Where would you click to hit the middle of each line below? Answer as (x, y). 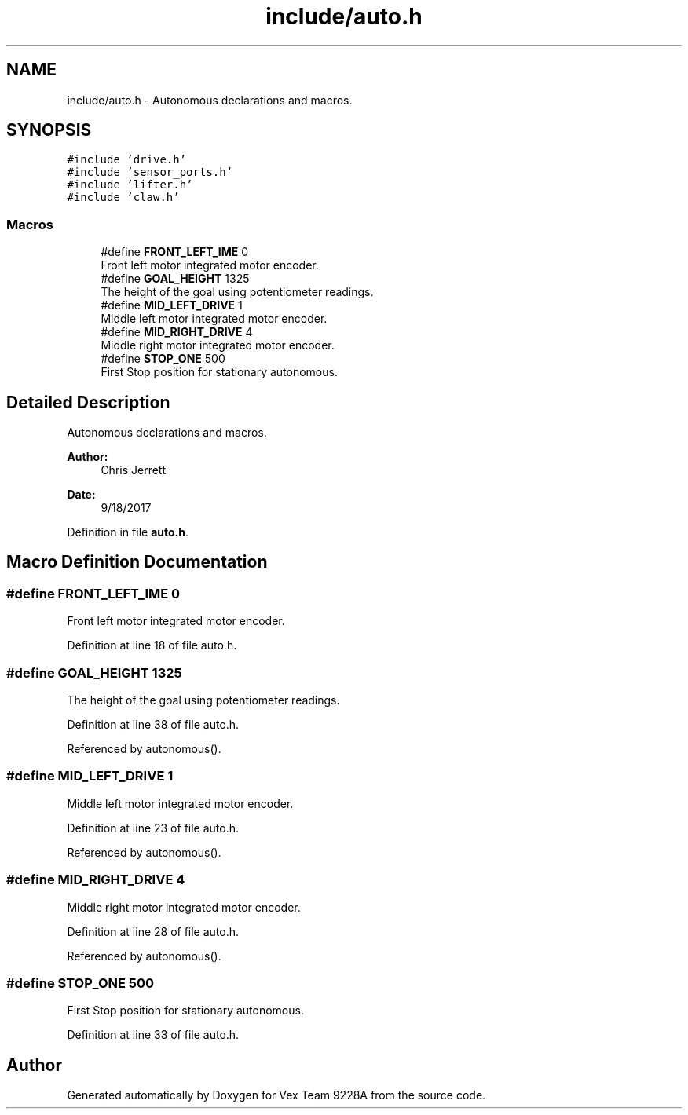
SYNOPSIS (49, 130)
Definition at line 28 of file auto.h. (153, 931)
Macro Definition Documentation (137, 562)
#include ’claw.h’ (123, 197)
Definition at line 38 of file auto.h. (153, 724)
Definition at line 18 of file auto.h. (152, 645)
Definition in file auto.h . (128, 532)
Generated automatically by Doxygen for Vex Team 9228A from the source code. (276, 1095)
